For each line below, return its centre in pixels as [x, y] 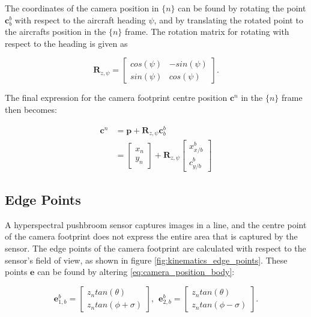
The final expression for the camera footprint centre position [116, 98]
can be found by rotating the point [242, 8]
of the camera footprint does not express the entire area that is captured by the [151, 236]
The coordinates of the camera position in [82, 8]
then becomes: [31, 109]
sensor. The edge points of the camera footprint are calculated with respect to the [155, 248]
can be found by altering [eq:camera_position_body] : [136, 272]
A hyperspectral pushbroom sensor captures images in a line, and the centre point [156, 224]
